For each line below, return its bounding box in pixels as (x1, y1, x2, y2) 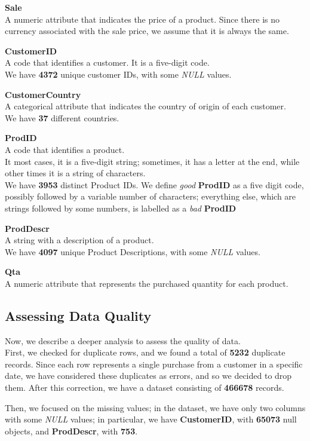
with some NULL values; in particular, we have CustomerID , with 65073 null (5, 413, 297, 425)
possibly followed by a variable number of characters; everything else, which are (5, 190, 296, 203)
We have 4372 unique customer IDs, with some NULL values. (5, 68, 232, 80)
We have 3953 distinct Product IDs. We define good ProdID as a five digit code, (5, 178, 304, 191)
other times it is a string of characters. (5, 167, 146, 179)
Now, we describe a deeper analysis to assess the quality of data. (5, 334, 241, 347)
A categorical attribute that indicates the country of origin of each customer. (5, 100, 286, 112)
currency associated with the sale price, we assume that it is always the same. (5, 24, 289, 37)
